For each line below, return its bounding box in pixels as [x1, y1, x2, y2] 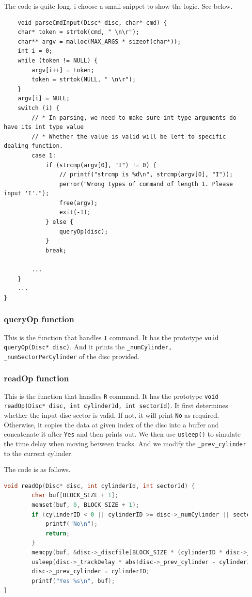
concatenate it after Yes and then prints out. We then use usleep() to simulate [4, 429, 241, 439]
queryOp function [4, 313, 74, 325]
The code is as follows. [4, 464, 71, 474]
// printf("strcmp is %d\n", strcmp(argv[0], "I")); [59, 171, 233, 178]
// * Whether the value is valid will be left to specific [31, 133, 226, 140]
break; [45, 247, 66, 254]
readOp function [4, 372, 69, 384]
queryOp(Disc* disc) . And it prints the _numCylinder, [4, 342, 172, 352]
